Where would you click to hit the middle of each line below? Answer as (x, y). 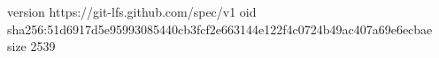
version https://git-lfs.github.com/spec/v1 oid (132, 11)
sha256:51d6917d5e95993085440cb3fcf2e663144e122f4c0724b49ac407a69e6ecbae (220, 29)
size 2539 (31, 46)
